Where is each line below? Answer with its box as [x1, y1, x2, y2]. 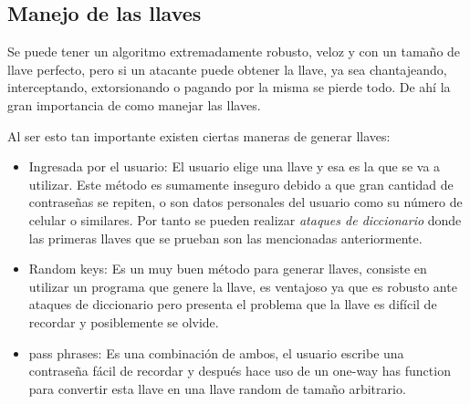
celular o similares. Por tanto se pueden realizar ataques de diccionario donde [28, 210, 462, 229]
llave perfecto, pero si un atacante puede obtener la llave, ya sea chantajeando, [7, 59, 447, 78]
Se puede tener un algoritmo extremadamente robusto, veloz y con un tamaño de [7, 42, 461, 61]
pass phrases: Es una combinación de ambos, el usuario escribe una [28, 343, 404, 362]
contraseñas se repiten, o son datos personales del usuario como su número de [28, 192, 463, 212]
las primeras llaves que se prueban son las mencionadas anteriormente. [28, 228, 423, 247]
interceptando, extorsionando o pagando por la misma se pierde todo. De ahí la [7, 78, 451, 97]
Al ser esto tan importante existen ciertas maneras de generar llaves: [7, 126, 391, 145]
